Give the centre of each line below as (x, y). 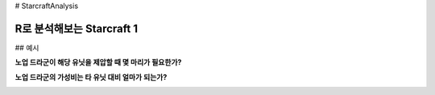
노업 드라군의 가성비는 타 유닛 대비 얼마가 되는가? (91, 77)
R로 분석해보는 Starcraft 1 (77, 28)
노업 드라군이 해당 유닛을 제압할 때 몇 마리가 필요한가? (98, 62)
